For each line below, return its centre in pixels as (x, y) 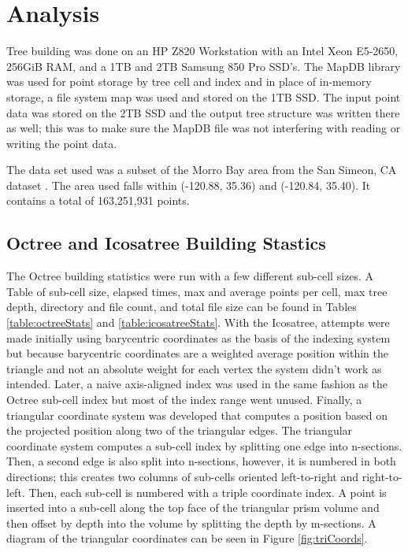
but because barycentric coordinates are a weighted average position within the (197, 353)
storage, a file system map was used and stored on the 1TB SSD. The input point (204, 96)
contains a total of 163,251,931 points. (98, 200)
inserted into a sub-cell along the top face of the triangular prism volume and (193, 508)
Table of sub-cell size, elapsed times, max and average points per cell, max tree (197, 291)
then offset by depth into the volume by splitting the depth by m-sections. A (191, 522)
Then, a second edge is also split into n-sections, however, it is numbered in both (201, 461)
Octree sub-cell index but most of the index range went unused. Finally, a (184, 400)
